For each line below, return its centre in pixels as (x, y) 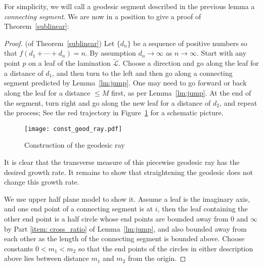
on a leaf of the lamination (70, 63)
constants (19, 248)
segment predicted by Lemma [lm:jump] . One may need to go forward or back (125, 83)
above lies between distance (47, 258)
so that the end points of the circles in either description (166, 248)
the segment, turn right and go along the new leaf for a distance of (107, 102)
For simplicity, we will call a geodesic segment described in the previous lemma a (129, 6)
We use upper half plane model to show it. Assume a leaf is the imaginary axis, (127, 198)
